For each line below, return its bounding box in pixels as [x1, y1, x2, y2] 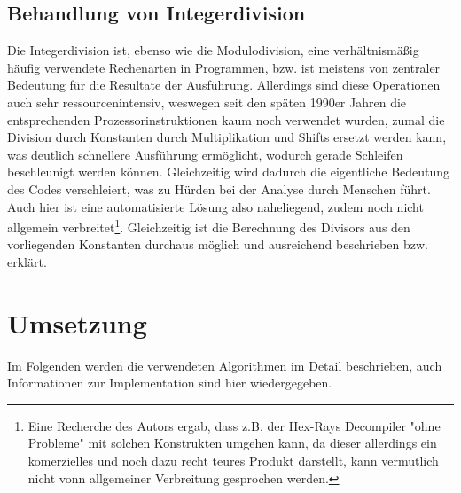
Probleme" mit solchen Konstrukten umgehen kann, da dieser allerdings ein [27, 434, 437, 452]
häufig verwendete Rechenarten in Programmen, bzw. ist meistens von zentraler [7, 58, 441, 76]
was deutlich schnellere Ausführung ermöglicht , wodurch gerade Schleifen [7, 145, 403, 163]
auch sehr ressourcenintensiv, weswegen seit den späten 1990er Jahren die [7, 92, 407, 111]
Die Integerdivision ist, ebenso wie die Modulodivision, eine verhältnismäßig [7, 41, 419, 59]
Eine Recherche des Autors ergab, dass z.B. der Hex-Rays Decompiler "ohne [27, 416, 441, 434]
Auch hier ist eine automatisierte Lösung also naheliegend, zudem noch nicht [7, 197, 424, 215]
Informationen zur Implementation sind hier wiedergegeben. [7, 373, 332, 392]
